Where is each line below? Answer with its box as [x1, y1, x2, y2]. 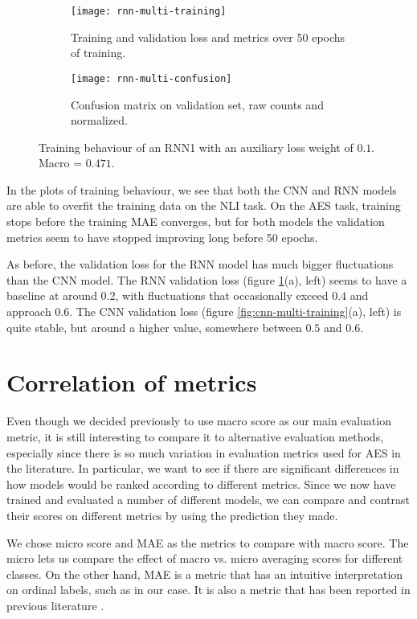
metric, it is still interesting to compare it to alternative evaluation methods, [6, 428, 384, 445]
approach [6, 303, 51, 320]
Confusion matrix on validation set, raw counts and [71, 96, 324, 113]
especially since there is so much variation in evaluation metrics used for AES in [6, 444, 401, 461]
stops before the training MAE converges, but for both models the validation [6, 213, 385, 230]
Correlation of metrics [6, 366, 257, 399]
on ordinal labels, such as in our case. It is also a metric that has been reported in [6, 581, 411, 598]
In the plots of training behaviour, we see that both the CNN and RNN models [6, 181, 397, 198]
